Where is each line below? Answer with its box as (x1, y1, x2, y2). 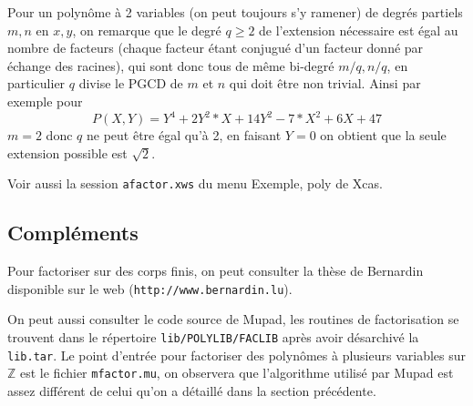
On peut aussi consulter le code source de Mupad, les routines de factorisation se (7, 310, 459, 329)
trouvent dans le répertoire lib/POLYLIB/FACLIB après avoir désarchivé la (7, 327, 419, 346)
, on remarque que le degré (72, 20, 221, 39)
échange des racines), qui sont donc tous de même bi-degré (7, 56, 334, 75)
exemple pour (7, 91, 83, 110)
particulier (7, 74, 66, 93)
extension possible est (7, 143, 128, 162)
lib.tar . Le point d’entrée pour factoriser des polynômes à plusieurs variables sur (7, 345, 467, 364)
